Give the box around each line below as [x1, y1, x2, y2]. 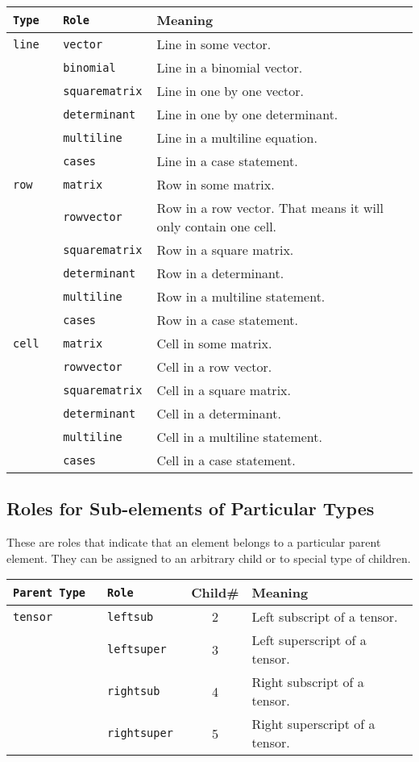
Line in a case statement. [156, 152, 298, 170]
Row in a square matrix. [156, 240, 294, 259]
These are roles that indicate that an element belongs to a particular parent [6, 534, 381, 551]
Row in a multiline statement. [156, 287, 326, 306]
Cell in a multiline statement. [156, 427, 322, 446]
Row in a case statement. [156, 310, 299, 329]
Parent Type [13, 585, 86, 599]
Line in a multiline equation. [156, 128, 317, 147]
